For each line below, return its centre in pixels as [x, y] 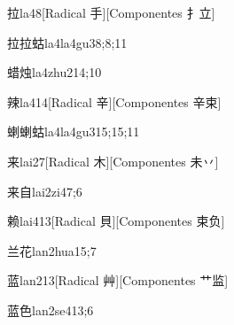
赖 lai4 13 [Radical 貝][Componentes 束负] [116, 221]
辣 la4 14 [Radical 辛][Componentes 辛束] [114, 101]
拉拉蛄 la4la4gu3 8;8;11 [67, 42]
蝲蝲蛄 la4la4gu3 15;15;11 [74, 132]
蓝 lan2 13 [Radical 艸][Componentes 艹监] [118, 280]
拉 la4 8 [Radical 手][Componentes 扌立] [111, 12]
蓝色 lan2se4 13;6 [51, 310]
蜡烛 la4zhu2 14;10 [55, 72]
